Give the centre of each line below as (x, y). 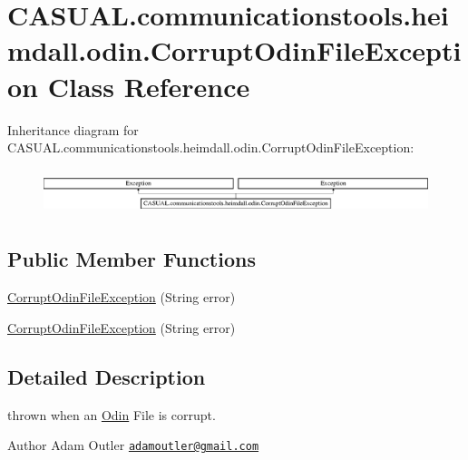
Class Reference (149, 86)
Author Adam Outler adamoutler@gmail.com (133, 445)
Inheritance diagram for (73, 129)
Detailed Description (107, 376)
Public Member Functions (132, 259)
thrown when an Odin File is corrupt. (112, 414)
